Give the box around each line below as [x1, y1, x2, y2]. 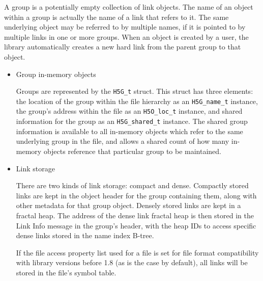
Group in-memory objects [16, 68, 96, 79]
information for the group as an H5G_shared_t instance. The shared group [16, 116, 248, 126]
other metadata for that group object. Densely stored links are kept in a [16, 200, 241, 211]
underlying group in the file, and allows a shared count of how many [16, 136, 229, 146]
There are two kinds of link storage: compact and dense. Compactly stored [16, 180, 249, 191]
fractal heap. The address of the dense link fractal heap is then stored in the [16, 210, 254, 220]
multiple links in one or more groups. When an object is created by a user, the [4, 31, 249, 42]
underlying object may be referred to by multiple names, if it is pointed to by [4, 21, 246, 32]
